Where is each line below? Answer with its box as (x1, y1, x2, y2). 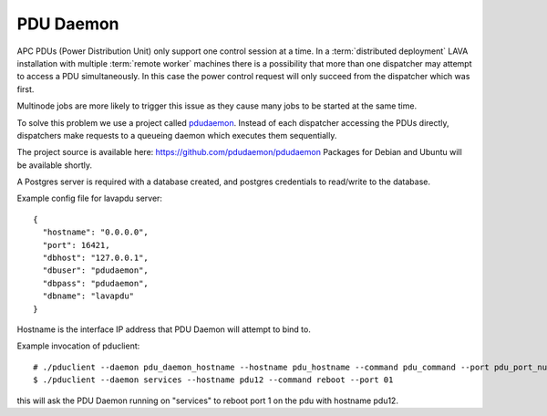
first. (16, 83, 35, 95)
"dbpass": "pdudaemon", (42, 278, 150, 288)
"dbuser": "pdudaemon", (42, 265, 150, 276)
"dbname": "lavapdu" (42, 291, 135, 301)
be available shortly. (16, 160, 93, 171)
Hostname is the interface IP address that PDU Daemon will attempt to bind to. (16, 324, 312, 335)
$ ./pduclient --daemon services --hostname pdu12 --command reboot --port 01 (33, 375, 394, 385)
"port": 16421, (42, 240, 110, 250)
